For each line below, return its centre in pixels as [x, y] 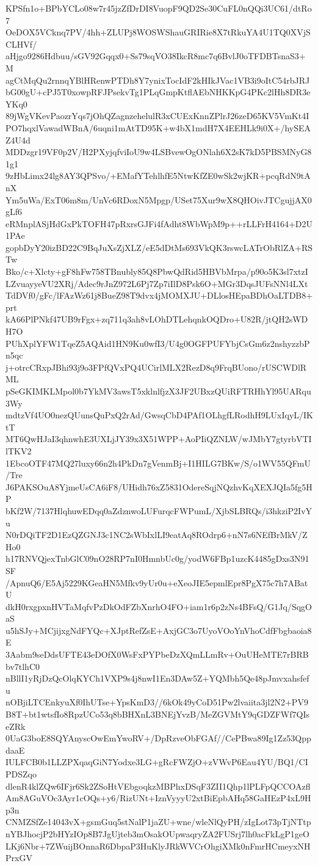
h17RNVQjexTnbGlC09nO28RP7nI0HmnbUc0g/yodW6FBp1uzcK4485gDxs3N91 [157, 559]
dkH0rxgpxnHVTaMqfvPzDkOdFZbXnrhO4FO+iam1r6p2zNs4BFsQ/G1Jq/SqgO [159, 606]
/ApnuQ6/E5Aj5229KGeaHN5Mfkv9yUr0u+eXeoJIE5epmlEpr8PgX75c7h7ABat [157, 582]
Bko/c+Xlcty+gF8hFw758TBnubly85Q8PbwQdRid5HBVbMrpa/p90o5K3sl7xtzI [157, 271]
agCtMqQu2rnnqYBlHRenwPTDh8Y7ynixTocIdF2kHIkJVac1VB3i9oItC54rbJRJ [158, 80]
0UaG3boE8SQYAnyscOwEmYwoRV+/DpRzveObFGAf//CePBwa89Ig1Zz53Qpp [158, 738]
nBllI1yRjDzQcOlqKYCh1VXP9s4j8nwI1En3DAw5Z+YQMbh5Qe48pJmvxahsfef [157, 678]
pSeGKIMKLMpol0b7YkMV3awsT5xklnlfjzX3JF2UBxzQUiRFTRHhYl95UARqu [158, 391]
